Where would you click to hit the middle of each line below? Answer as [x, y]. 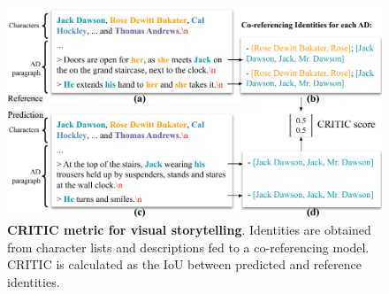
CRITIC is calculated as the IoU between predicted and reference [184, 264]
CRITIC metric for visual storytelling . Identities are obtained [189, 230]
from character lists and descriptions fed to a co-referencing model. [188, 247]
